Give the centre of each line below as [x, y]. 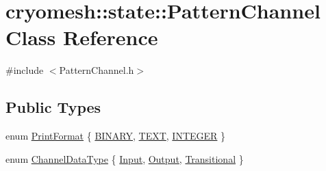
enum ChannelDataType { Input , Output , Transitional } [125, 158]
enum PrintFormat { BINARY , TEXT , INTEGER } [116, 136]
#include [25, 70]
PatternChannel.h [97, 70]
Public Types [53, 107]
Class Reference [82, 37]
